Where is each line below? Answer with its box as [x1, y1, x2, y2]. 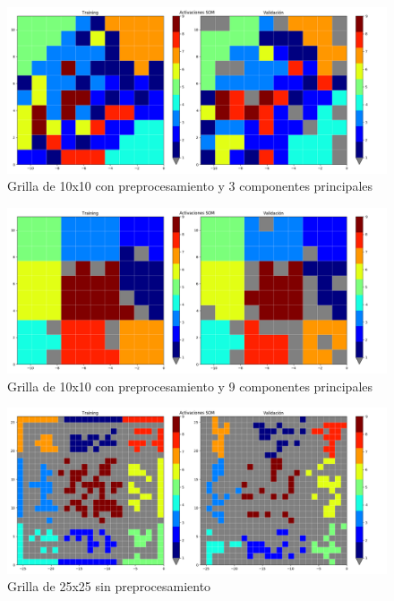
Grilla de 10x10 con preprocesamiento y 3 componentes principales [7, 176, 373, 195]
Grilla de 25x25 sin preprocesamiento [7, 577, 211, 596]
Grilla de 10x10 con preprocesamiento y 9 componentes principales [7, 376, 373, 395]
